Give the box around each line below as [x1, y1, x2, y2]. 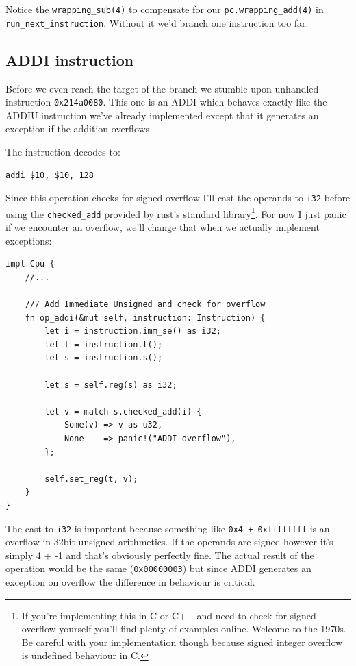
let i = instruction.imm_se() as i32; [44, 326, 221, 336]
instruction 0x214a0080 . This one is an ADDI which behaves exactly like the [5, 95, 327, 109]
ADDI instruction [5, 49, 134, 70]
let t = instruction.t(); [44, 339, 163, 349]
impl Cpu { [5, 259, 55, 269]
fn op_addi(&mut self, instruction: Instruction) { [25, 312, 266, 323]
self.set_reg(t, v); [44, 473, 138, 484]
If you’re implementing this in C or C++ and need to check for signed [21, 608, 316, 622]
